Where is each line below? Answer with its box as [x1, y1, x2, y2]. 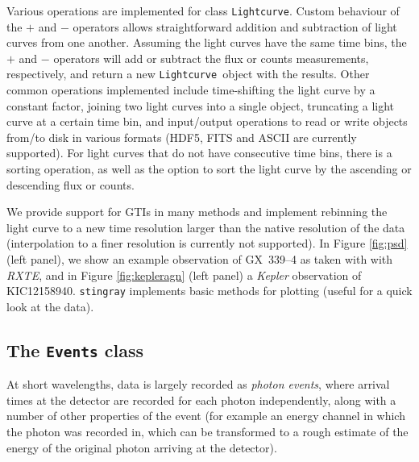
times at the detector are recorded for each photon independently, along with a [6, 391, 396, 408]
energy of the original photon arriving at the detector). [6, 439, 277, 456]
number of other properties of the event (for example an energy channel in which [6, 407, 405, 424]
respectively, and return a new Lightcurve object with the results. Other [6, 65, 370, 82]
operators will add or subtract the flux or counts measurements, [53, 49, 369, 66]
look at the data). [6, 298, 94, 314]
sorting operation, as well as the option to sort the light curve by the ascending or [6, 160, 412, 177]
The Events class [6, 337, 144, 362]
